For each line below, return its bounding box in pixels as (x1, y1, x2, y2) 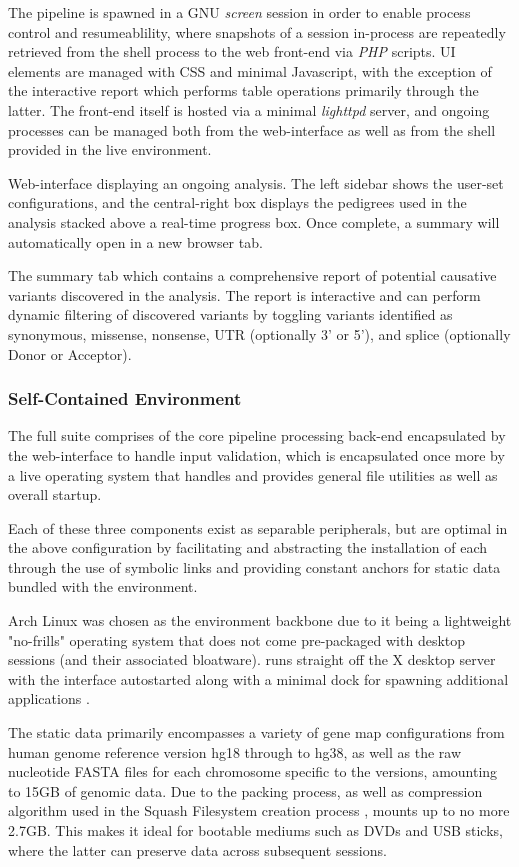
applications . (8, 688, 90, 709)
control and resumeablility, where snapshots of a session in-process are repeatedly (8, 21, 506, 42)
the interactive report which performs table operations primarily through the (8, 80, 479, 101)
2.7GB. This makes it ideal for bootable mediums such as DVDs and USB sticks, (8, 820, 503, 840)
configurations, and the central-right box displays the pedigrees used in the (8, 192, 467, 213)
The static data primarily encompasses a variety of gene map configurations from (8, 722, 505, 743)
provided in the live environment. (8, 139, 212, 160)
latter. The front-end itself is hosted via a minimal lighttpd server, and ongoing (8, 99, 490, 120)
